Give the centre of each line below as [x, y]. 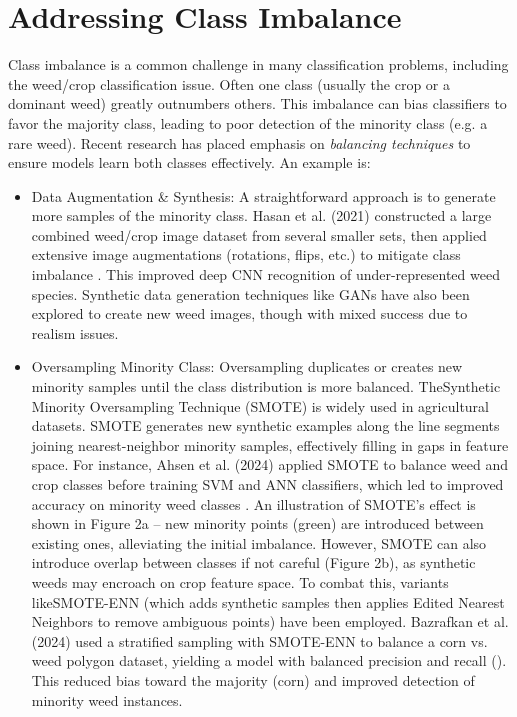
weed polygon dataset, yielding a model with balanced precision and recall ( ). [269, 660]
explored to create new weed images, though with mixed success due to [249, 313]
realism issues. [75, 332]
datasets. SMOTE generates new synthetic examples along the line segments [265, 425]
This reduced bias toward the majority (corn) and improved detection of [253, 679]
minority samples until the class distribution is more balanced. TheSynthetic [266, 386]
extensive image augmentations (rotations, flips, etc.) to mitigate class [246, 254]
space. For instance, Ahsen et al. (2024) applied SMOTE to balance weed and [270, 464]
